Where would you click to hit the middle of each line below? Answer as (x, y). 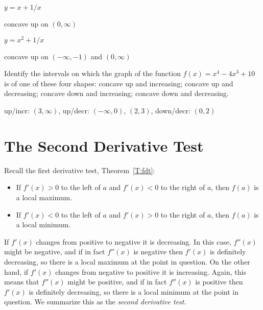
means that (22, 282)
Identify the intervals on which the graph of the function (92, 73)
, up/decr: (74, 111)
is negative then (158, 252)
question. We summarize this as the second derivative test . (95, 302)
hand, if (16, 271)
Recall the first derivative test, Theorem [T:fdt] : (80, 170)
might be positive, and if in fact (117, 282)
